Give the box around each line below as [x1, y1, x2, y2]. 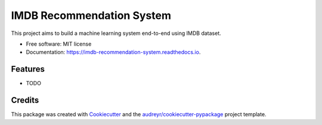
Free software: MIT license [26, 40, 92, 47]
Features [11, 64, 45, 74]
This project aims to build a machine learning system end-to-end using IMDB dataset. [11, 30, 222, 37]
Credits [11, 95, 39, 105]
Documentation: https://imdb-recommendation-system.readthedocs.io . [26, 49, 201, 56]
